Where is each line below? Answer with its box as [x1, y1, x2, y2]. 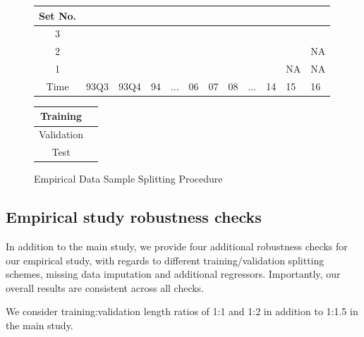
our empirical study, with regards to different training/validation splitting [6, 252, 324, 267]
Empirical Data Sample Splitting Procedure [34, 171, 223, 186]
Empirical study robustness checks [6, 206, 262, 228]
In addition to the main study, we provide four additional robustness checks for [6, 239, 348, 254]
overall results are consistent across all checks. [6, 280, 205, 295]
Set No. [39, 8, 77, 23]
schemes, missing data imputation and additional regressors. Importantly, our [6, 266, 341, 281]
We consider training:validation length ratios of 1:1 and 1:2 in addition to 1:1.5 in [6, 304, 358, 319]
